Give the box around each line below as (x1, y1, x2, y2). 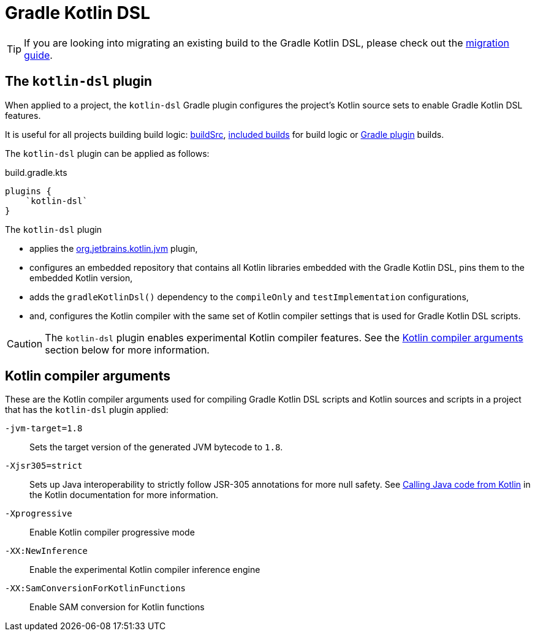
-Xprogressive (5, 509, 72, 519)
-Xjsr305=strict (5, 461, 83, 471)
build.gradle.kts (5, 167, 67, 178)
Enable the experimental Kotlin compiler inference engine (29, 564, 260, 575)
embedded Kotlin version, (29, 272, 133, 283)
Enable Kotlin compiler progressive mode (29, 527, 195, 538)
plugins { (5, 186, 51, 196)
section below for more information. (45, 343, 210, 356)
